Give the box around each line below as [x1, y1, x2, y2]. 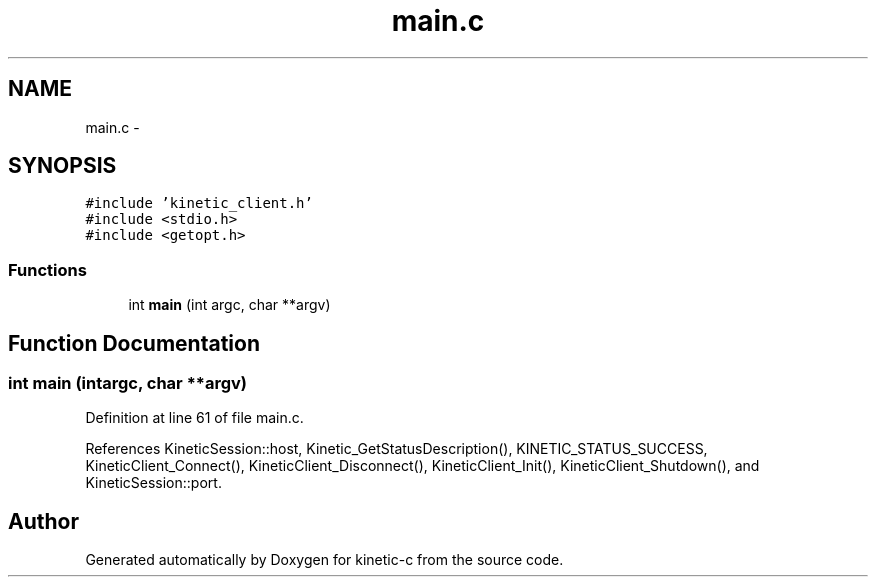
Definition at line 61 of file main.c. [85, 409, 304, 427]
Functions [8, 259, 87, 280]
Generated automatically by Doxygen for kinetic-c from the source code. [85, 551, 564, 569]
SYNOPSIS [8, 153, 117, 179]
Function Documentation [8, 330, 260, 356]
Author [8, 508, 79, 534]
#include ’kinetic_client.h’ [85, 195, 313, 212]
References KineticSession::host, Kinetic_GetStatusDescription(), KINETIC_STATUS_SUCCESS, [85, 440, 708, 458]
